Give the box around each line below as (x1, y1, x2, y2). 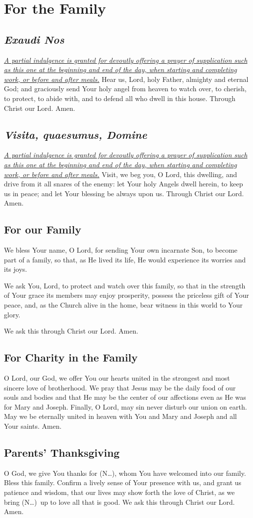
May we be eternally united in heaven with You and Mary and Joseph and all (4, 411, 237, 421)
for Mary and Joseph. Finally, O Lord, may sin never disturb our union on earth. (4, 401, 247, 412)
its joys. (4, 264, 27, 274)
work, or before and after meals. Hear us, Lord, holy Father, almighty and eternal (4, 74, 249, 84)
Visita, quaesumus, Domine (4, 127, 147, 142)
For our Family (4, 222, 81, 237)
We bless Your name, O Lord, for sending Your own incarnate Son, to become (4, 245, 238, 255)
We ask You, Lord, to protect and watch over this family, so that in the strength (4, 280, 246, 290)
